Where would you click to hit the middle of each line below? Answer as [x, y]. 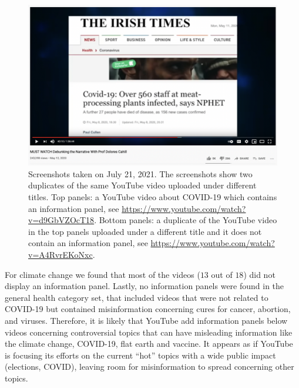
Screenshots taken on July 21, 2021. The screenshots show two [140, 173]
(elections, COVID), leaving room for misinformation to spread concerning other [149, 367]
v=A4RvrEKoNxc [61, 255]
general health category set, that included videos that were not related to [137, 297]
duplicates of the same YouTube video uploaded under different [142, 185]
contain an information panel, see [88, 243]
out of [222, 274]
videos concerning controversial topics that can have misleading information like [149, 332]
